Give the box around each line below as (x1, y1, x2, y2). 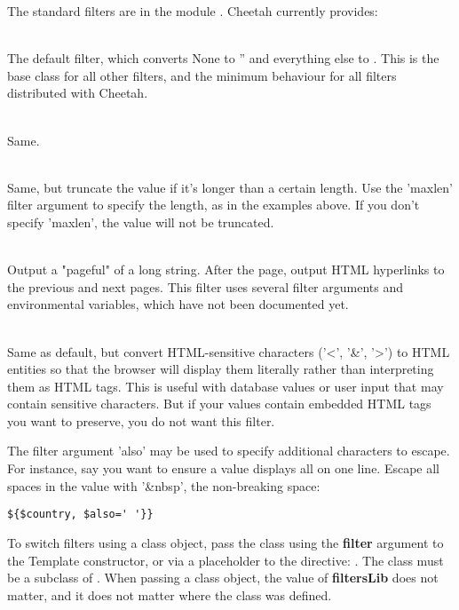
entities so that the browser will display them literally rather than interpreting (7, 360, 434, 378)
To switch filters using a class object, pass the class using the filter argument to (7, 533, 444, 551)
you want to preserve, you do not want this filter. (7, 411, 275, 430)
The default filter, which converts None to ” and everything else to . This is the (7, 49, 439, 67)
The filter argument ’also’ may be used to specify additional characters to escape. (7, 441, 450, 460)
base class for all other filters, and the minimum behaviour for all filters (7, 66, 397, 84)
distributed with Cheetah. (7, 83, 148, 102)
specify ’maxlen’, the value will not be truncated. (7, 212, 274, 231)
